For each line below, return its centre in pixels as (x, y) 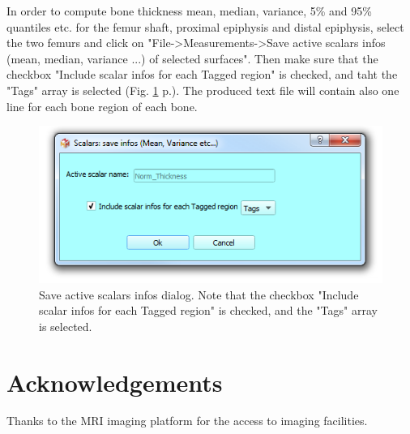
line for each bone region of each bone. (102, 106)
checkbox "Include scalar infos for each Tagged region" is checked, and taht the (202, 74)
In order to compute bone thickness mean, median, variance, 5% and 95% (189, 11)
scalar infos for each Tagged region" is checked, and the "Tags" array (208, 310)
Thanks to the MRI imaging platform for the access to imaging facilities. (187, 421)
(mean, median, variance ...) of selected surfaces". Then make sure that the (192, 58)
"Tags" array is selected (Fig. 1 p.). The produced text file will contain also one (203, 90)
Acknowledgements (115, 382)
